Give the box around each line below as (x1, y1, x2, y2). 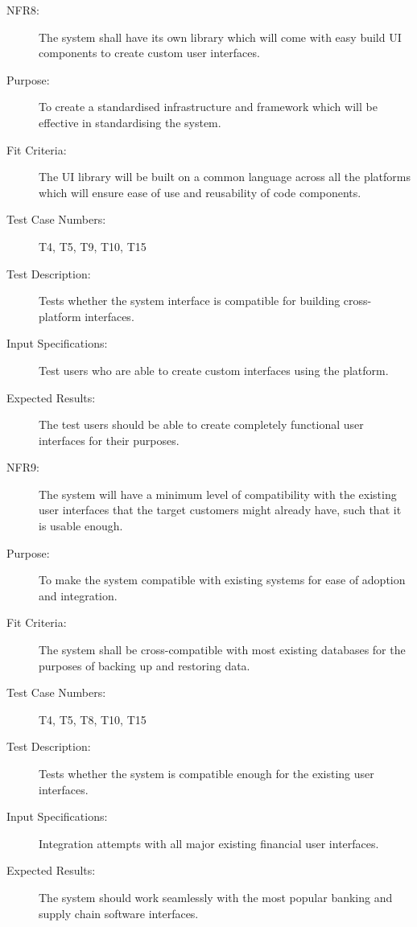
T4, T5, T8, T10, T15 (39, 711, 147, 727)
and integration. (39, 587, 118, 604)
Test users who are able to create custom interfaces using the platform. (39, 361, 389, 378)
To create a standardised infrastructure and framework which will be (39, 98, 378, 115)
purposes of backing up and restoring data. (39, 657, 250, 674)
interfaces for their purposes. (39, 431, 180, 448)
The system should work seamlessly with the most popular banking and (39, 888, 393, 905)
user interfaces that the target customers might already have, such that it (39, 501, 402, 518)
